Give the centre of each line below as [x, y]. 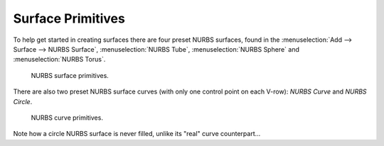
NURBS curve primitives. [67, 118]
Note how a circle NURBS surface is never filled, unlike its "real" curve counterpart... [137, 134]
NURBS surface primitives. [70, 75]
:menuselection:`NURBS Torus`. [59, 60]
